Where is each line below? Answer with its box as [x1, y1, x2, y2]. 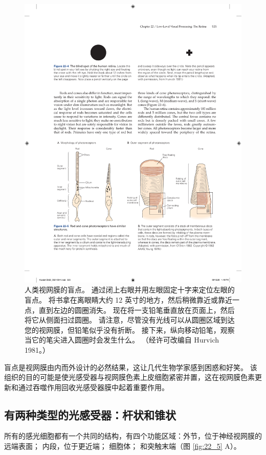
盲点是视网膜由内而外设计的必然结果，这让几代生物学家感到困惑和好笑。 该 [4, 361, 257, 372]
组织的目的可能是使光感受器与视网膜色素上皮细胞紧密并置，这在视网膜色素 [4, 372, 255, 382]
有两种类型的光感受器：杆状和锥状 [4, 406, 176, 422]
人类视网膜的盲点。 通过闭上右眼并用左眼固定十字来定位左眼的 [25, 284, 235, 295]
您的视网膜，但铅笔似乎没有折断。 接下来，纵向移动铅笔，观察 [25, 324, 235, 335]
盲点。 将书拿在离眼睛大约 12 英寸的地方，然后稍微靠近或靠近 [25, 294, 232, 305]
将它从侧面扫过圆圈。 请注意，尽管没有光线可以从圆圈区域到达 [25, 314, 235, 325]
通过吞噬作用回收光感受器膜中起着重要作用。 [18, 381, 169, 392]
